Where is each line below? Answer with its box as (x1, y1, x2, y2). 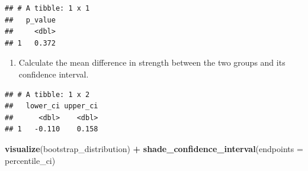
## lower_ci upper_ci (5, 102, 98, 111)
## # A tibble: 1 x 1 (5, 4, 90, 12)
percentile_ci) (5, 154, 56, 166)
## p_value (5, 15, 56, 24)
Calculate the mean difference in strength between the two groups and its (18, 56, 285, 69)
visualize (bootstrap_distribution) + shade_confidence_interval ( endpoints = (5, 142, 303, 154)
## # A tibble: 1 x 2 (5, 90, 90, 99)
